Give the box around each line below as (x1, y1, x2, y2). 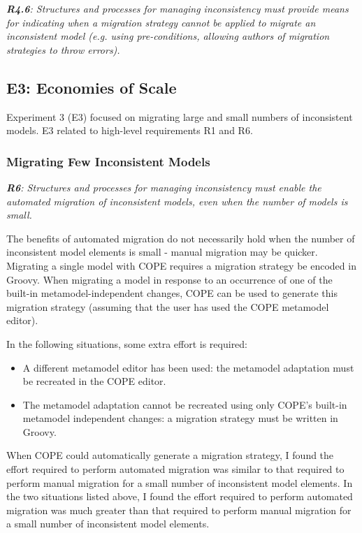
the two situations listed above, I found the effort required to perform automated (6, 489, 353, 504)
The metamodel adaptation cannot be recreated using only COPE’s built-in (22, 397, 347, 411)
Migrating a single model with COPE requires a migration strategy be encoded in (6, 258, 356, 272)
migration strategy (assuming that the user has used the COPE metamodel (6, 299, 329, 314)
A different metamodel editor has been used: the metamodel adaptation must (22, 360, 354, 374)
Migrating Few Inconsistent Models (6, 152, 210, 170)
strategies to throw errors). (6, 42, 120, 57)
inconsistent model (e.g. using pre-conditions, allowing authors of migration (6, 29, 330, 43)
